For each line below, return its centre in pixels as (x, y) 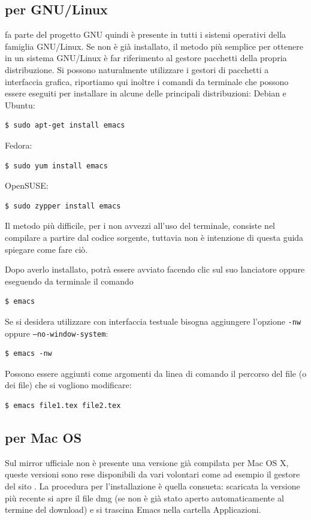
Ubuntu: (20, 105)
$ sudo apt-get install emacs (65, 126)
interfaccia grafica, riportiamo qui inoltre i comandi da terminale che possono (147, 81)
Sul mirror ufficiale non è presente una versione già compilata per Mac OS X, (147, 462)
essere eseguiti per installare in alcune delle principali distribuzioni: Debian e (146, 93)
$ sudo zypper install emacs (63, 206)
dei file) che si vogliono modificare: (68, 385)
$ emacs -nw (28, 354)
